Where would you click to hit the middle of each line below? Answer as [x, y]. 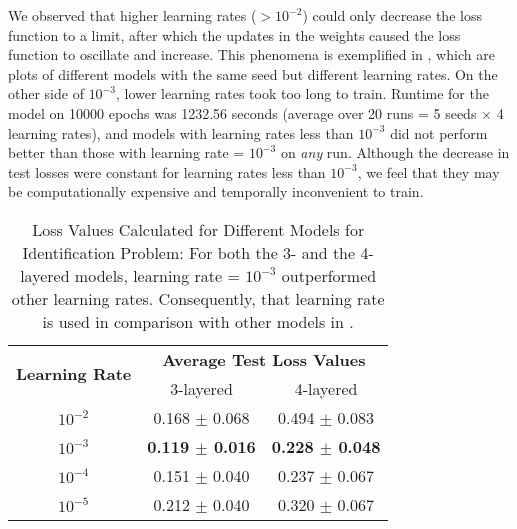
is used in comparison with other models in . [198, 321]
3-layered [201, 388]
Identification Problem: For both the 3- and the [189, 252]
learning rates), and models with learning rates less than [181, 132]
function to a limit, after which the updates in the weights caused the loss [234, 34]
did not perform [439, 132]
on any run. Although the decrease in [395, 152]
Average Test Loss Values [264, 359]
